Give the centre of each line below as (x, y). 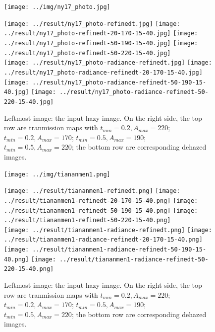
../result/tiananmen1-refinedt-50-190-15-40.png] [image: (101, 210)
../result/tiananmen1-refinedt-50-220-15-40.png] (87, 220)
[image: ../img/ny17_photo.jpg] (57, 7)
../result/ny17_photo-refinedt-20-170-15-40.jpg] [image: (101, 34)
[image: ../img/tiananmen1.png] (57, 174)
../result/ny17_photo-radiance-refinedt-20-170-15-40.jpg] (103, 72)
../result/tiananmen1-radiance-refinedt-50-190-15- (119, 250)
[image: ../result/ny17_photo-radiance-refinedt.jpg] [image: (108, 63)
